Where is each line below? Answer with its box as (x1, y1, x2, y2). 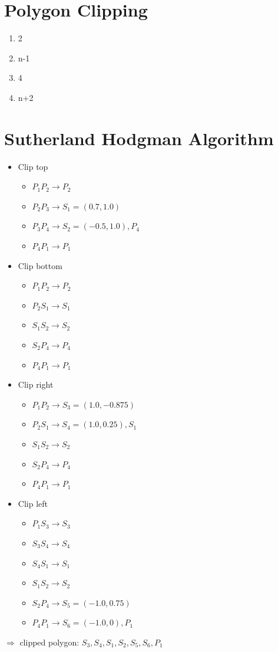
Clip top (18, 160, 48, 172)
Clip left (18, 497, 48, 509)
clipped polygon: (19, 635, 80, 648)
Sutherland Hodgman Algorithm (4, 126, 274, 150)
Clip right (18, 378, 54, 391)
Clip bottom (18, 259, 62, 271)
